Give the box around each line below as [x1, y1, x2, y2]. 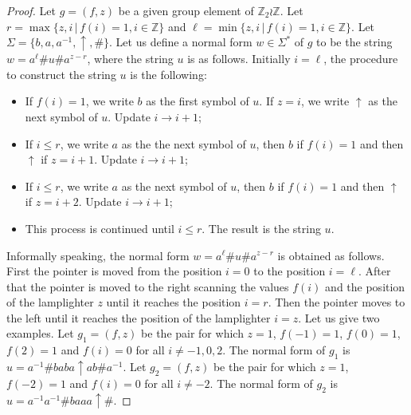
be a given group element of [118, 2, 254, 18]
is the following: [130, 65, 207, 82]
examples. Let [6, 325, 74, 342]
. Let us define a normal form [109, 34, 252, 50]
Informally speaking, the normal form [6, 247, 190, 263]
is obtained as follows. [277, 247, 385, 263]
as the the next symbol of [121, 135, 246, 152]
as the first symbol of [146, 93, 249, 109]
